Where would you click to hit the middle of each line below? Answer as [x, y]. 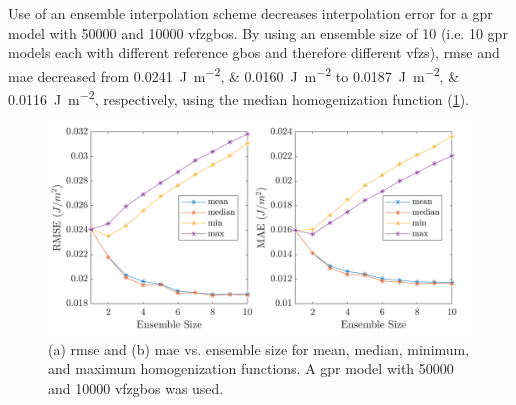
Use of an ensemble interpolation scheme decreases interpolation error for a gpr [250, 13]
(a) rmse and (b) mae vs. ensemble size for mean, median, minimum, [259, 348]
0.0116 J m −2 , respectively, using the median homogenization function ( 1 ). [238, 97]
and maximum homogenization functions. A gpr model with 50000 [251, 368]
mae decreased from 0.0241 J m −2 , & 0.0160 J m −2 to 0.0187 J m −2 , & [234, 74]
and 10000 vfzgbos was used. [136, 388]
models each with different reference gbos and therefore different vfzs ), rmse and [254, 52]
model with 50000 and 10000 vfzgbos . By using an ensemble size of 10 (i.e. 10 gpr [258, 32]
